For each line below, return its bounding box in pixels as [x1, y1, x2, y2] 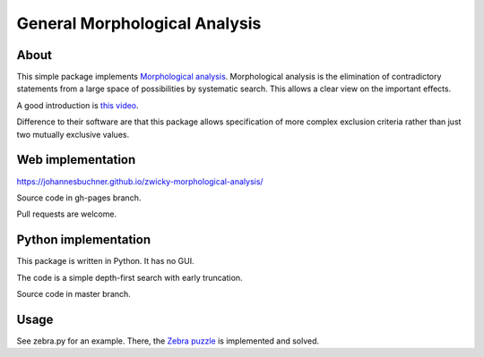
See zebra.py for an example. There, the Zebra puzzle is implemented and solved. [16, 336, 320, 346]
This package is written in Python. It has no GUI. [16, 256, 194, 267]
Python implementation [16, 233, 151, 248]
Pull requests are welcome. [16, 208, 117, 219]
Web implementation [16, 152, 136, 167]
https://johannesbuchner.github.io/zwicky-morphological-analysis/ [16, 175, 264, 187]
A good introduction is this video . [16, 99, 139, 111]
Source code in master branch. [16, 289, 132, 299]
